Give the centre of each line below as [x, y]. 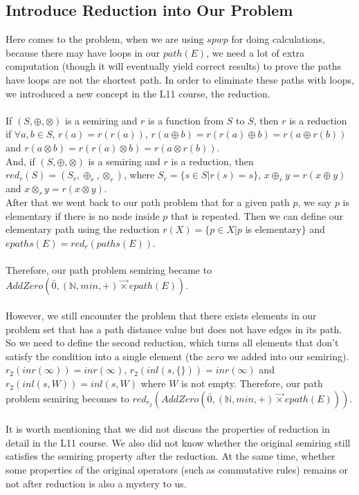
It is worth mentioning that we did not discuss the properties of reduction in [168, 429]
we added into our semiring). [288, 356]
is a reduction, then [212, 161]
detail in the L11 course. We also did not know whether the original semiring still [178, 442]
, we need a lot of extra [256, 52]
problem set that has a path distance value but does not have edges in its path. [174, 329]
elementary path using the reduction [83, 229]
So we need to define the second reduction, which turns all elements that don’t [172, 343]
